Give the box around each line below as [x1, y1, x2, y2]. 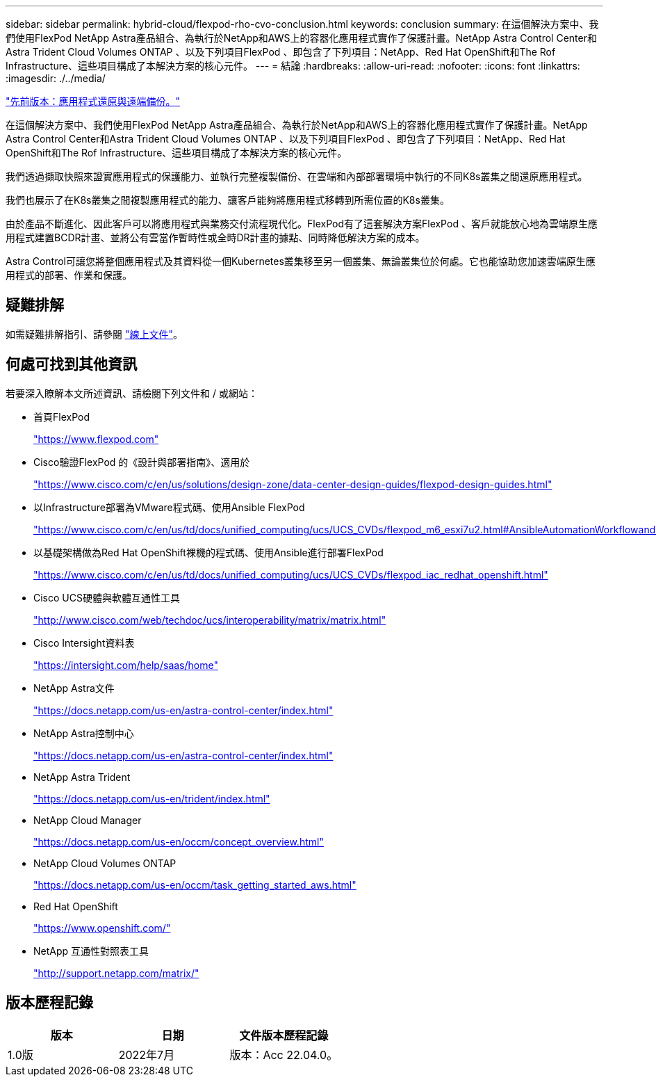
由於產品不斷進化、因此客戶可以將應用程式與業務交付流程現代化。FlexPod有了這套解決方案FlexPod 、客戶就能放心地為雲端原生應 [6, 218, 598, 229]
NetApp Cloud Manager [33, 814, 142, 826]
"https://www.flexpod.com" [33, 433, 159, 445]
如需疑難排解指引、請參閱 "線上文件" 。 [6, 328, 183, 340]
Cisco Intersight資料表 [33, 636, 135, 649]
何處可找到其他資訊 [6, 355, 137, 373]
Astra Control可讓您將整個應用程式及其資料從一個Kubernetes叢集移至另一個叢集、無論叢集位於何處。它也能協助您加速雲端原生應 [6, 255, 596, 267]
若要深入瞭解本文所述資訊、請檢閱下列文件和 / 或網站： [6, 387, 258, 399]
